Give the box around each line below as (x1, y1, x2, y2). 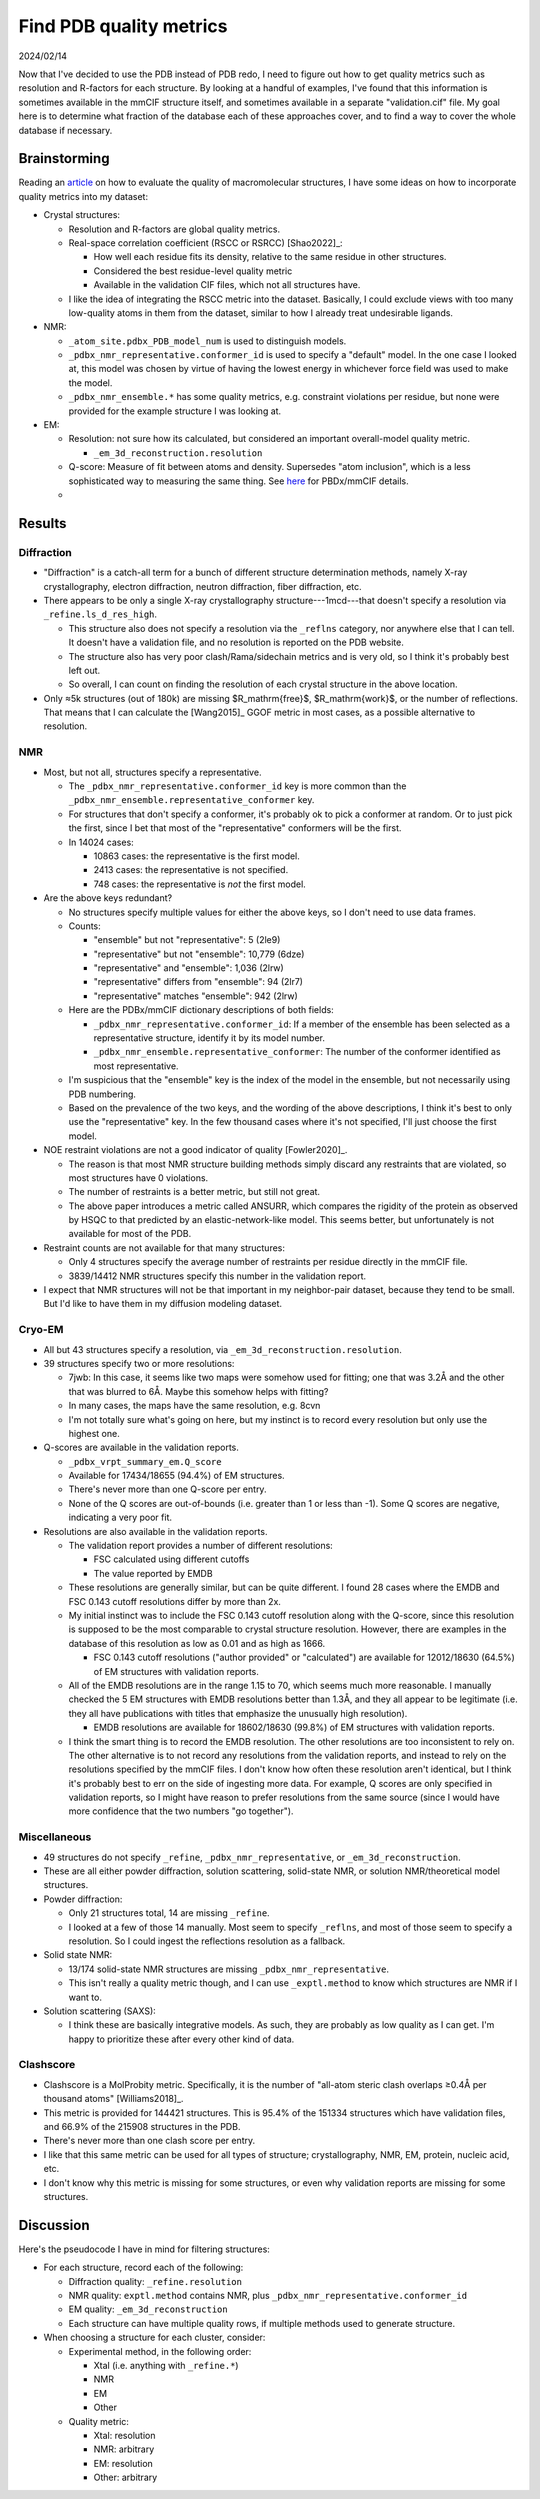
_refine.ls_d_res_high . (43, 608, 158, 620)
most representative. (93, 1060, 179, 1072)
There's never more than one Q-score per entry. (68, 1483, 267, 1495)
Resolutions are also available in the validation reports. (43, 1525, 268, 1537)
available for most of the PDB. (68, 1228, 192, 1240)
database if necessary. (18, 124, 113, 136)
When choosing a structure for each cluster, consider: (43, 2331, 266, 2344)
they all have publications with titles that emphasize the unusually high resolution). (68, 1707, 408, 1719)
